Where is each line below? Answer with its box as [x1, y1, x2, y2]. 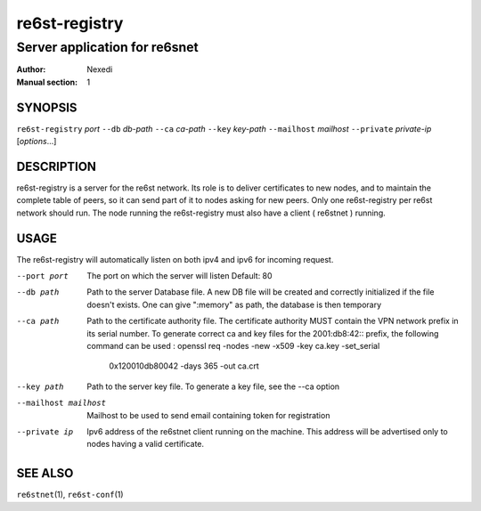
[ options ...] [16, 136, 57, 147]
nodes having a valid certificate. [86, 439, 205, 450]
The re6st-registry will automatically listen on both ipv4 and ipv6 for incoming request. [16, 254, 334, 264]
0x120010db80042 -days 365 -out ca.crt [109, 361, 260, 371]
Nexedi [86, 64, 113, 75]
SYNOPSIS [16, 100, 77, 115]
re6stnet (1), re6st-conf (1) [16, 490, 124, 500]
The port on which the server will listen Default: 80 [86, 271, 273, 281]
